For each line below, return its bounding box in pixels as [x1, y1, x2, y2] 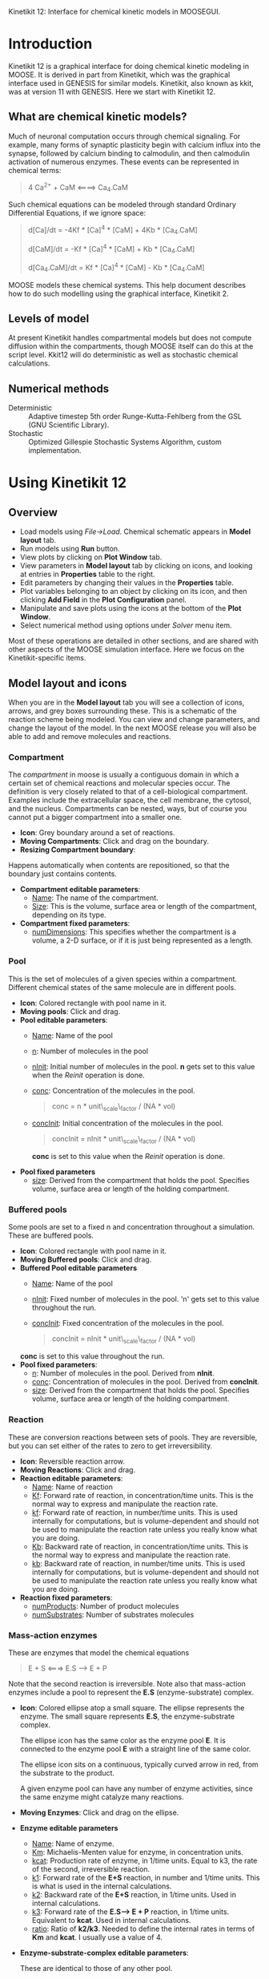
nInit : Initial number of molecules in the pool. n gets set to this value [31, 1061, 255, 1071]
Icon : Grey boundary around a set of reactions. [19, 828, 175, 838]
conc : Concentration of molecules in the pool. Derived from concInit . [31, 1377, 260, 1387]
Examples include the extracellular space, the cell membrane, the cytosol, [8, 795, 252, 805]
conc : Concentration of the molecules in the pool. [31, 1085, 196, 1095]
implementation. [28, 446, 82, 455]
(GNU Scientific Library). [28, 420, 110, 430]
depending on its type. [31, 910, 106, 920]
